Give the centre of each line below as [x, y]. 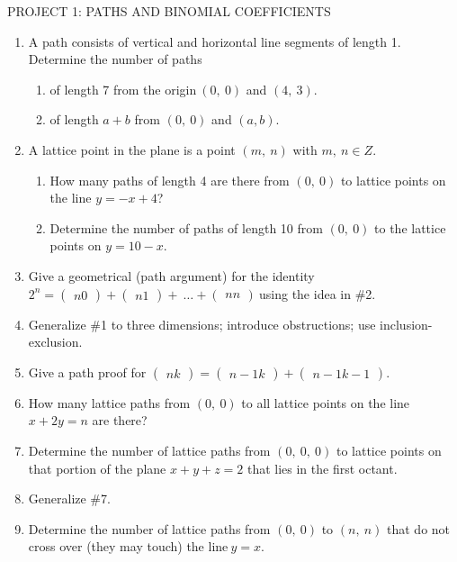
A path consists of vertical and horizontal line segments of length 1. [215, 41]
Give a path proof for [87, 372]
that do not [419, 528]
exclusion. [55, 342]
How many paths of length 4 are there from [170, 180]
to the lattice [410, 227]
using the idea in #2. [318, 293]
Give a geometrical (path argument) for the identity [171, 275]
